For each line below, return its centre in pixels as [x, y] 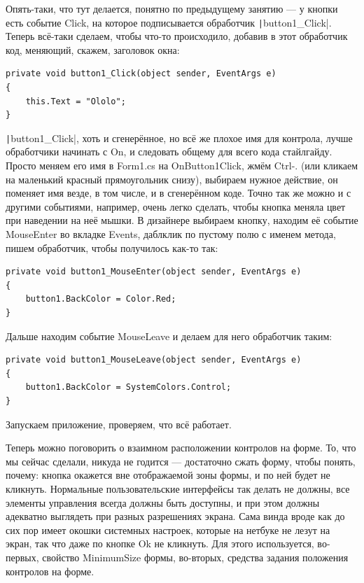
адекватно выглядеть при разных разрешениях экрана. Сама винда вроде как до [175, 516]
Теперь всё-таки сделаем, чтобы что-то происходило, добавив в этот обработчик [177, 36]
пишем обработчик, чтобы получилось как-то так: [112, 247]
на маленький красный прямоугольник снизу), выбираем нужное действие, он [172, 179]
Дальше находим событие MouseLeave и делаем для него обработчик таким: [169, 336]
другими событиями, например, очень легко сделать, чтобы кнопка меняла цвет [176, 206]
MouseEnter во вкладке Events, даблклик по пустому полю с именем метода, [171, 234]
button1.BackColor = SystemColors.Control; [128, 387]
